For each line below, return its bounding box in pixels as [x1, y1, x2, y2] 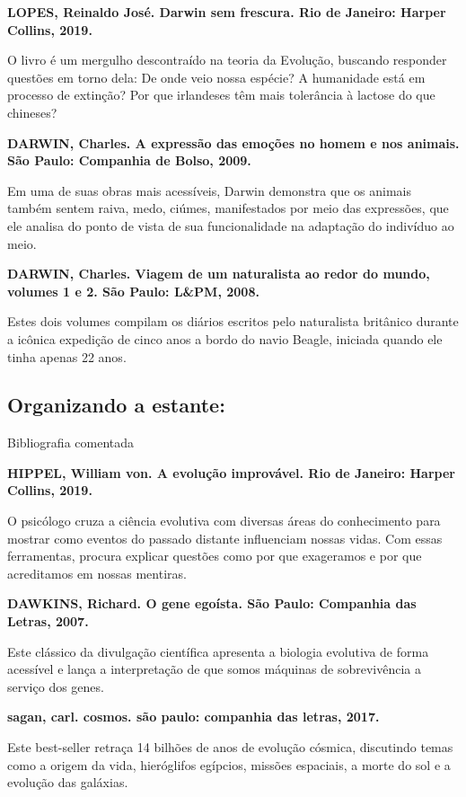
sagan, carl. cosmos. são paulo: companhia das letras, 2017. [7, 707, 380, 726]
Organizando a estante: [7, 391, 225, 419]
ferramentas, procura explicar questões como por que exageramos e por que [7, 546, 422, 565]
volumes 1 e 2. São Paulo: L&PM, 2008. [7, 281, 259, 300]
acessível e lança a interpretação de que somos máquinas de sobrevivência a [7, 660, 421, 678]
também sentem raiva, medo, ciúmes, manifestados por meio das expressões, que [7, 199, 449, 217]
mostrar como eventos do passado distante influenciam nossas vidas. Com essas [7, 528, 443, 547]
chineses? [7, 102, 57, 121]
